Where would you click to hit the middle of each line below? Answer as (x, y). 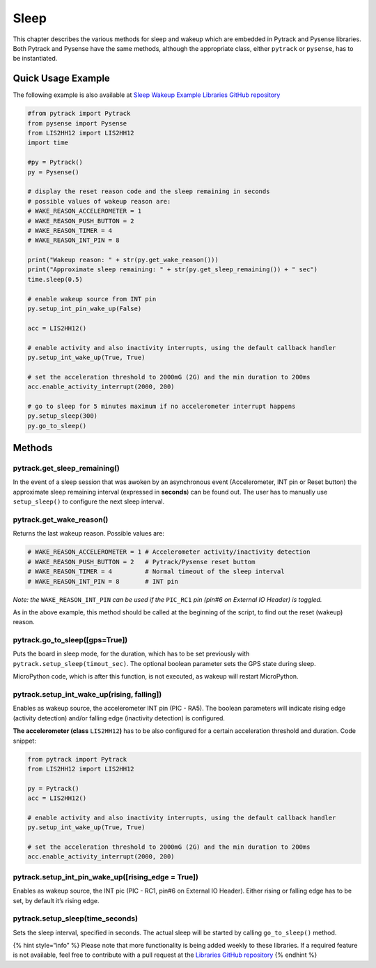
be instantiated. (35, 59)
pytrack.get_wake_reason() (61, 520)
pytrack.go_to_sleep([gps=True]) (70, 640)
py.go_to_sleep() (57, 426)
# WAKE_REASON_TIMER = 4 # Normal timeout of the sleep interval (156, 572)
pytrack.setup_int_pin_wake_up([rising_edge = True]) (105, 877)
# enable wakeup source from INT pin (92, 299)
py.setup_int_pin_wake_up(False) (85, 309)
